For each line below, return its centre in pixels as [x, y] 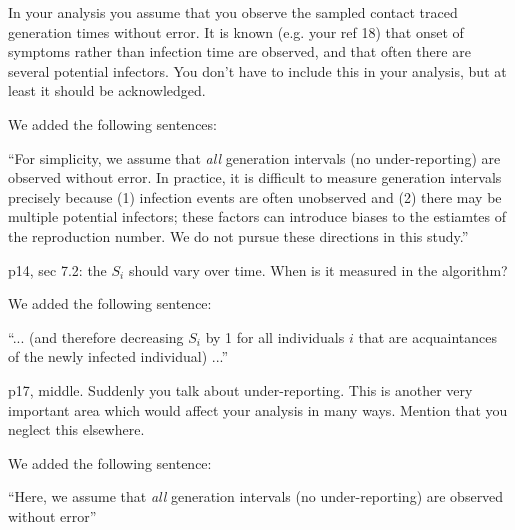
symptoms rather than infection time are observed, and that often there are [239, 51]
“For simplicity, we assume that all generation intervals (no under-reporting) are [254, 157]
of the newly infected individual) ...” [118, 356]
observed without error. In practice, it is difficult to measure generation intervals [255, 177]
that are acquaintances [428, 336]
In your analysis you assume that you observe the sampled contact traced [233, 12]
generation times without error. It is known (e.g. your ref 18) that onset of [236, 31]
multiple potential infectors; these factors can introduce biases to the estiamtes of [257, 216]
